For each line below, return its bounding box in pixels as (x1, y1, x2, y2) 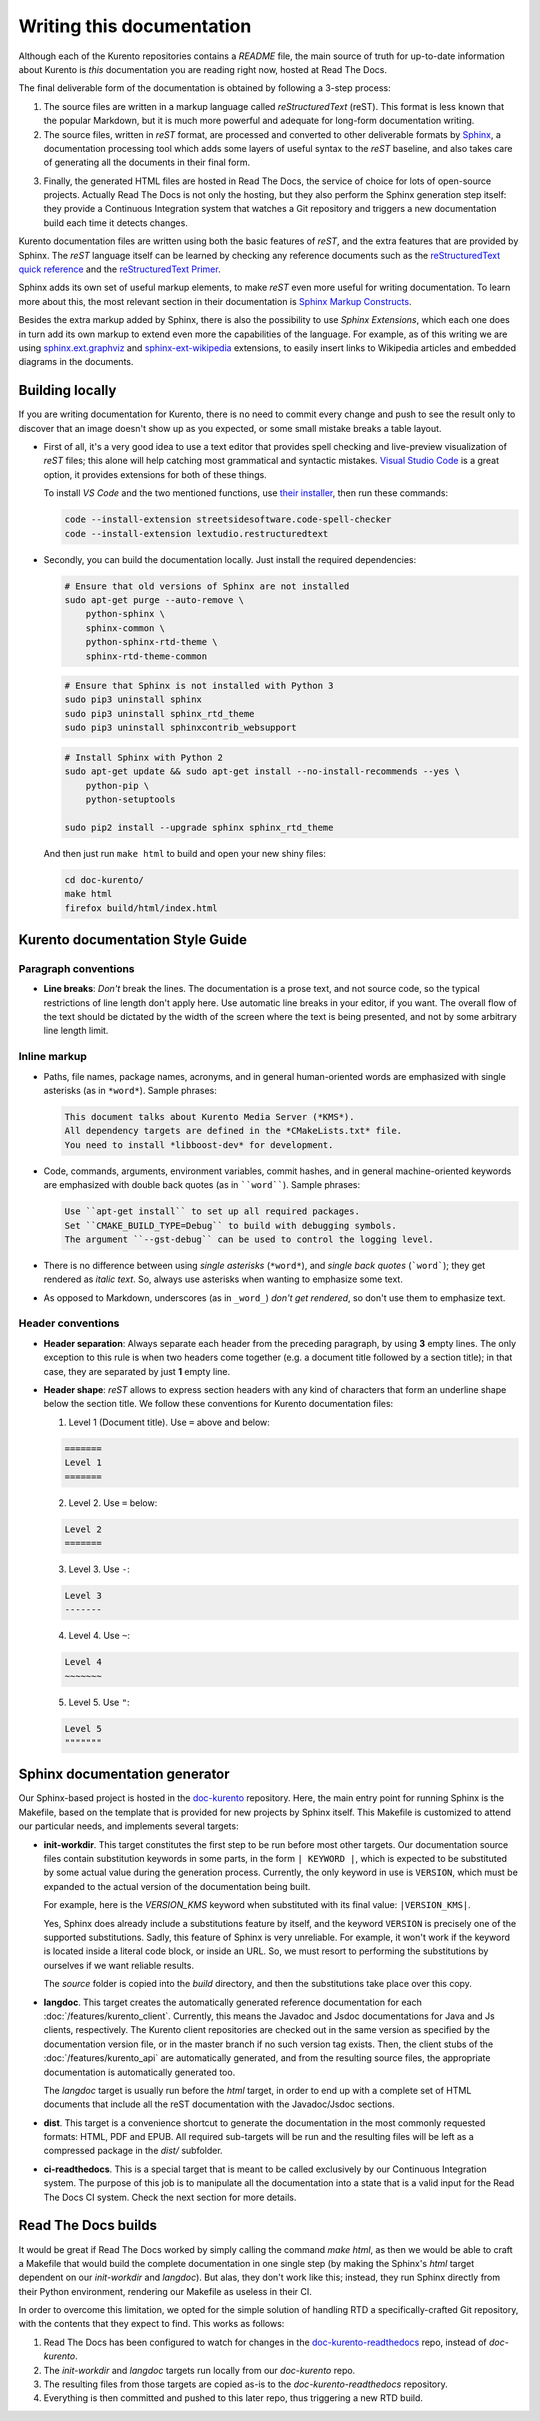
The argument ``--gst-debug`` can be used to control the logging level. (64, 1233, 434, 1245)
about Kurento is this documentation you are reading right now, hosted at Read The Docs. (18, 63, 387, 75)
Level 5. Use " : (68, 1696, 130, 1708)
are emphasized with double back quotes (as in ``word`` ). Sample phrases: (43, 1179, 360, 1191)
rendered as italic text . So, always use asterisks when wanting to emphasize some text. (43, 1273, 404, 1285)
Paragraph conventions (18, 961, 135, 975)
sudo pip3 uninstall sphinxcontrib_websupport (64, 722, 297, 734)
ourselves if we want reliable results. (43, 1959, 195, 1971)
